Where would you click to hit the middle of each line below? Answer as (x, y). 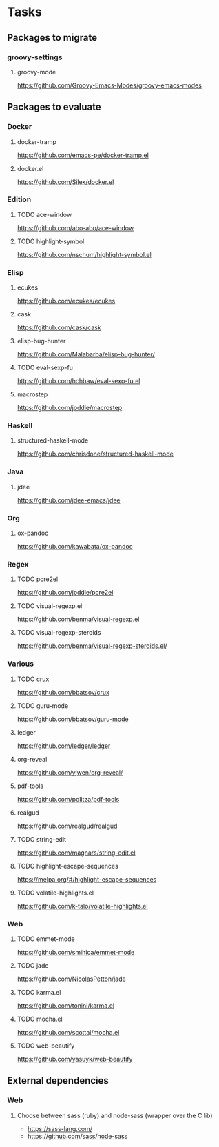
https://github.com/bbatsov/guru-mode (73, 719)
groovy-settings (35, 57)
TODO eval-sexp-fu (45, 368)
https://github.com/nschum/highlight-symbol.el (84, 254)
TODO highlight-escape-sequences (67, 866)
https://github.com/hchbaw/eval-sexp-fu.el (79, 381)
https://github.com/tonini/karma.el (66, 1005)
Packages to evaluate (54, 107)
